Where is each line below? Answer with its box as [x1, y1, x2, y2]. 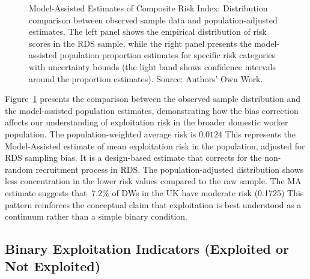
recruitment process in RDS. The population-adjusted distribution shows [35, 163, 304, 175]
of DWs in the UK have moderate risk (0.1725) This [112, 186, 304, 199]
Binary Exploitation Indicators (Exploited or [5, 239, 290, 258]
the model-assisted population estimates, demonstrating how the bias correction [5, 104, 299, 116]
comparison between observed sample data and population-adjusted [29, 13, 278, 26]
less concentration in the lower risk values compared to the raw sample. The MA [5, 175, 302, 187]
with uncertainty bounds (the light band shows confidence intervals [29, 60, 276, 73]
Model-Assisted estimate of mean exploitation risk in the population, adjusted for [5, 139, 305, 152]
